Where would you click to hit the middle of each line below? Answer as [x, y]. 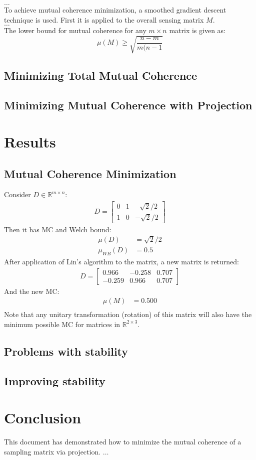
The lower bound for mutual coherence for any [75, 30]
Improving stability [55, 380]
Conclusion [43, 418]
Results [30, 142]
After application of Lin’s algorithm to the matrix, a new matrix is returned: [122, 261]
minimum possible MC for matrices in [62, 324]
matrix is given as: [197, 30]
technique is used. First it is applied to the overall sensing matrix [104, 19]
